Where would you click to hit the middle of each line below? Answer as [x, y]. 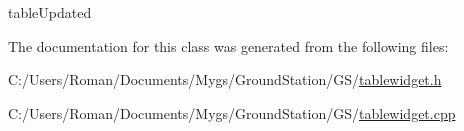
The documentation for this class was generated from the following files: [228, 45]
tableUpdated [50, 12]
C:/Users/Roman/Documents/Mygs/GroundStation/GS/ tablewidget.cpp [232, 112]
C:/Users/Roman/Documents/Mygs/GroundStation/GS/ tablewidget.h [225, 79]
